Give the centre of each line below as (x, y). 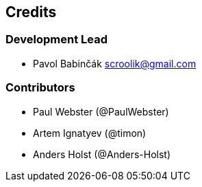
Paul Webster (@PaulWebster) (101, 111)
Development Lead (56, 40)
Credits (31, 12)
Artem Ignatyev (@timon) (90, 133)
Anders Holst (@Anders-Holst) (102, 154)
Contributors (40, 88)
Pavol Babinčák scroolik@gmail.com (115, 63)
